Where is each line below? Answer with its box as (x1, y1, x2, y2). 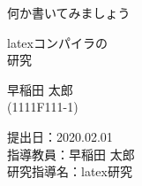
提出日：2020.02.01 (7, 127, 113, 145)
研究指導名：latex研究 (7, 162, 132, 181)
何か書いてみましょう (7, 4, 131, 21)
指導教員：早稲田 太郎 (7, 144, 135, 163)
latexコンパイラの (7, 33, 108, 51)
